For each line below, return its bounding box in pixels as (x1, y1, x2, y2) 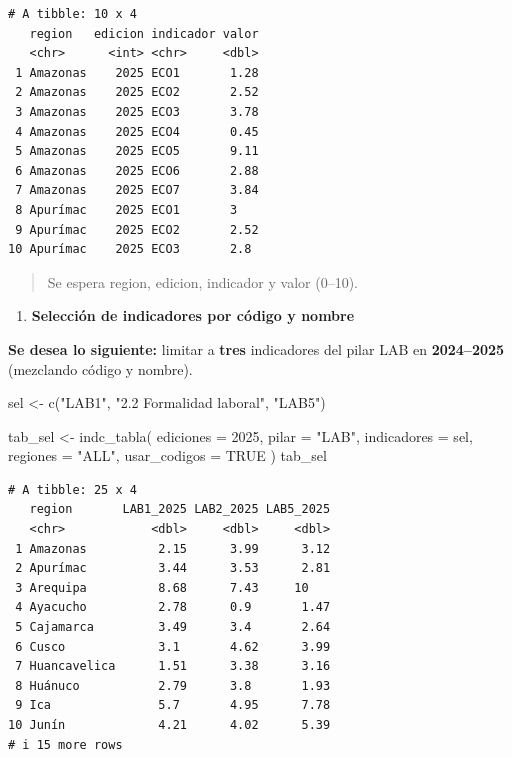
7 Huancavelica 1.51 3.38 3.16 (15, 659, 331, 674)
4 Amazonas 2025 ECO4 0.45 (15, 124, 259, 139)
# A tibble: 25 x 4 (8, 482, 137, 497)
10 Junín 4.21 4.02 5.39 (8, 718, 331, 732)
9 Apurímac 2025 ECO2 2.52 (15, 222, 259, 237)
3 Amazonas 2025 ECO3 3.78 (15, 104, 259, 119)
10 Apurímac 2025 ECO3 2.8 (8, 242, 252, 257)
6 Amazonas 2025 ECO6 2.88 (15, 163, 259, 178)
